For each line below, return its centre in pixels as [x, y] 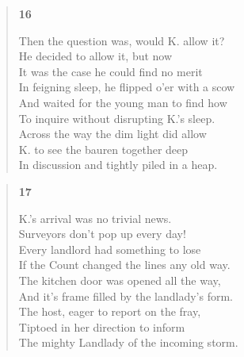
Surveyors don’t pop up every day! [102, 234]
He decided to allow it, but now [95, 56]
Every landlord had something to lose [110, 249]
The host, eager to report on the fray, [110, 311]
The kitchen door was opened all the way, [120, 280]
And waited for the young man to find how [123, 102]
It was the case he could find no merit [111, 71]
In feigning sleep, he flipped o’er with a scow [127, 87]
